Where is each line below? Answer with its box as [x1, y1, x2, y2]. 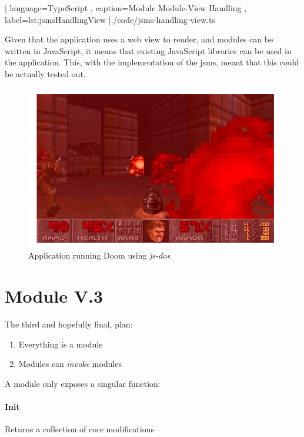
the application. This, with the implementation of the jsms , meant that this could [5, 56, 299, 68]
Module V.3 [5, 284, 103, 308]
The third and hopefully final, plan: [5, 318, 133, 330]
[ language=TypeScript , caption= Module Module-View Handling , [5, 2, 247, 14]
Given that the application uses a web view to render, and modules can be [5, 33, 273, 45]
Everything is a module [18, 337, 103, 350]
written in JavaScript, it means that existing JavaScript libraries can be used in [5, 44, 292, 57]
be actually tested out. [5, 67, 86, 80]
